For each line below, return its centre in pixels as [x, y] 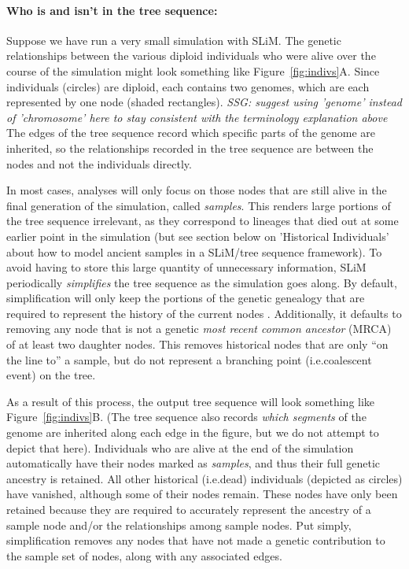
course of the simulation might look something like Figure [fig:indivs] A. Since [193, 70]
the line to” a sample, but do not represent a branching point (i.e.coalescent [189, 359]
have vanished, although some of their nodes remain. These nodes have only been [202, 494]
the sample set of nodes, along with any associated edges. [144, 555]
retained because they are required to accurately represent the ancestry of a [189, 510]
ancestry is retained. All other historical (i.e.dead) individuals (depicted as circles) [204, 478]
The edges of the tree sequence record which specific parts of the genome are [191, 133]
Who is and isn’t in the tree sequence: [112, 10]
